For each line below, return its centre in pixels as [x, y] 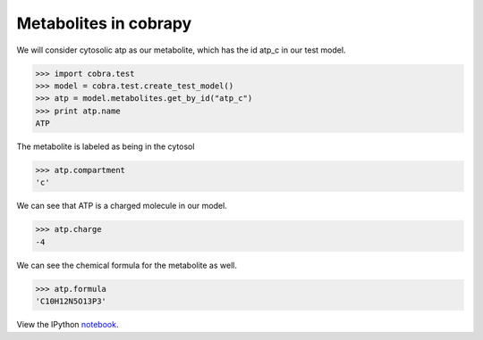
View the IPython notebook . [68, 325]
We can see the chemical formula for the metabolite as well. [127, 265]
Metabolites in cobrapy [104, 23]
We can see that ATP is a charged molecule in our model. [122, 206]
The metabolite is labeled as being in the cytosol [106, 146]
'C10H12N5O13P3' [71, 302]
